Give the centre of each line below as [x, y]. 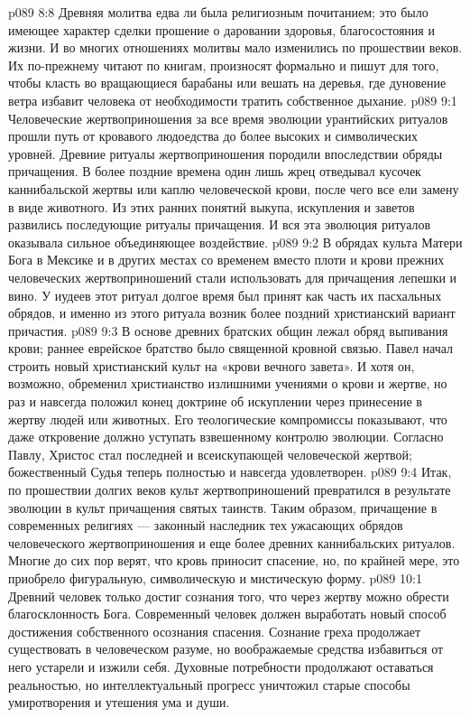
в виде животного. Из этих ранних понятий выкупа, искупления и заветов [212, 206]
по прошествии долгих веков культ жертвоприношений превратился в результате [230, 490]
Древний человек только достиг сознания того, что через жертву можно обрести [229, 596]
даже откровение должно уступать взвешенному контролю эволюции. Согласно [226, 437]
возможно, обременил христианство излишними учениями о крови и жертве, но [228, 383]
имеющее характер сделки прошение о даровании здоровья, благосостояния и [221, 29]
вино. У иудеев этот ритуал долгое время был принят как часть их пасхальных [225, 295]
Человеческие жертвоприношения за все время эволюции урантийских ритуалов [228, 118]
